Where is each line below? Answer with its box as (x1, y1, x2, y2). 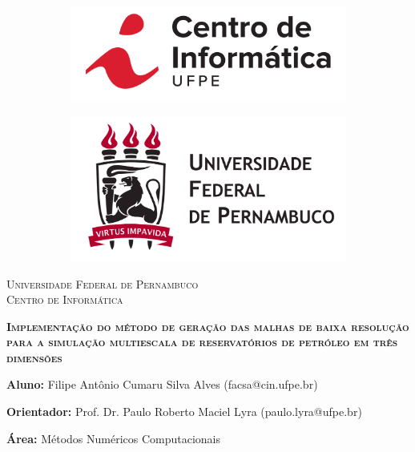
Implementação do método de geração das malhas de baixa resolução (6, 317, 409, 334)
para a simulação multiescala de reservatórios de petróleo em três (6, 333, 398, 350)
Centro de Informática (6, 291, 123, 308)
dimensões (6, 349, 62, 365)
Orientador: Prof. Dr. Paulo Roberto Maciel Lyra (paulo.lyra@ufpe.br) (6, 403, 362, 420)
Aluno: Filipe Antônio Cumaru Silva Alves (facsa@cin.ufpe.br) (6, 376, 318, 393)
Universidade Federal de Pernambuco (6, 275, 199, 292)
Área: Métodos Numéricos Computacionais (6, 430, 221, 446)
